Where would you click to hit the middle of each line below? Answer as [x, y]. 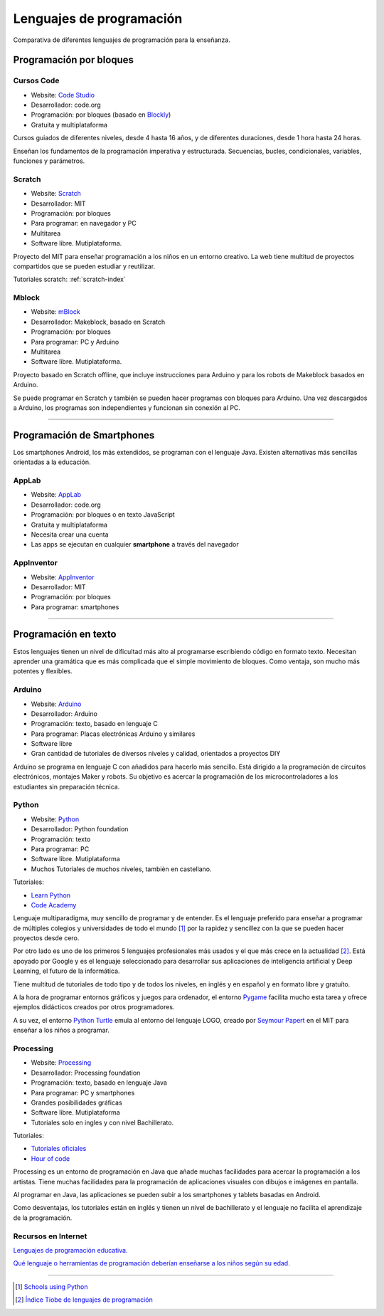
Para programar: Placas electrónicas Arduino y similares [113, 734]
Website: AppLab [56, 495]
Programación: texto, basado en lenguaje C [94, 724]
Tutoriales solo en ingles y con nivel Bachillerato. [102, 1122]
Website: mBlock [56, 312]
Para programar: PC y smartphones [83, 1093]
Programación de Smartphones [84, 435]
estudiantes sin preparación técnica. [66, 786]
